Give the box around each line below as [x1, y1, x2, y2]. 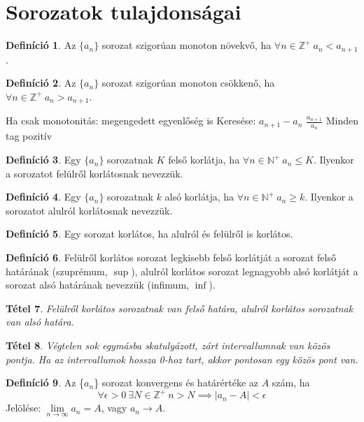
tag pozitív [6, 129, 52, 143]
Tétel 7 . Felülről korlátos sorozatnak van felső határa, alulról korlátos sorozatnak [6, 300, 353, 315]
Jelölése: [6, 400, 41, 415]
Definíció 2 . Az [6, 75, 76, 90]
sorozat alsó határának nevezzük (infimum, [6, 277, 189, 292]
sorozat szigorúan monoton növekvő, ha [101, 38, 272, 52]
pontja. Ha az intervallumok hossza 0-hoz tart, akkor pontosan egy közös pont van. [6, 351, 358, 366]
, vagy [101, 400, 127, 415]
